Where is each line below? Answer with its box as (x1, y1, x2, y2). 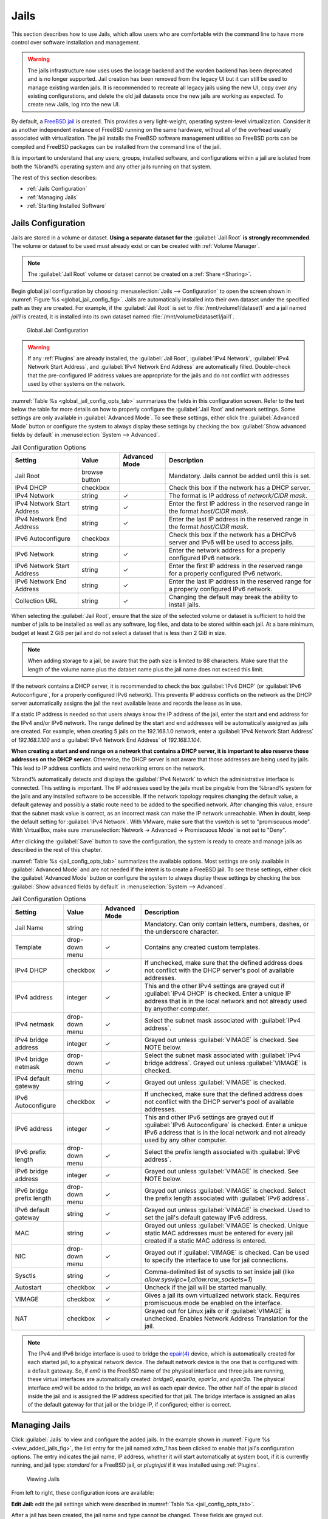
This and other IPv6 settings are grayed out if (145, 1113, 274, 1121)
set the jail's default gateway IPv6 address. (145, 1213, 267, 1221)
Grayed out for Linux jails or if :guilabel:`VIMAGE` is (145, 1306, 291, 1315)
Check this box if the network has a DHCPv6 (169, 530, 296, 539)
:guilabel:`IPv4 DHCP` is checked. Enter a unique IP (145, 989, 292, 998)
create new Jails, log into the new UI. (27, 101, 120, 108)
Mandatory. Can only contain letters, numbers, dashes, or (145, 919, 309, 928)
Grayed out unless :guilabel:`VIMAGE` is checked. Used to (145, 1205, 310, 1214)
